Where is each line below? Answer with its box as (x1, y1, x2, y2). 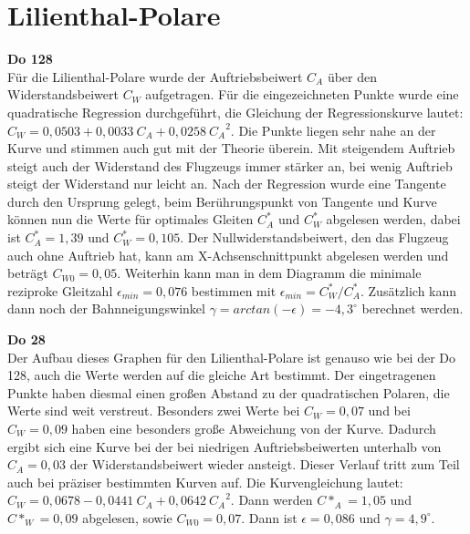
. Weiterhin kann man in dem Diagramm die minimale (117, 263, 422, 282)
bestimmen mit (191, 281, 277, 300)
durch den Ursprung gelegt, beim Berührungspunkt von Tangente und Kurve (7, 191, 437, 211)
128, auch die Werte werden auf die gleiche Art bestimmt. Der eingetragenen (7, 365, 436, 385)
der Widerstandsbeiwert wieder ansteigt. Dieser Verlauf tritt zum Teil (69, 455, 460, 474)
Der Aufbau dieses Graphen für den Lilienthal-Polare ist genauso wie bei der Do (7, 347, 456, 366)
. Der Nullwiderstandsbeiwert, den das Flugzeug (180, 228, 449, 247)
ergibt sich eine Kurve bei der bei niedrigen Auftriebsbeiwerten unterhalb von (7, 436, 442, 456)
